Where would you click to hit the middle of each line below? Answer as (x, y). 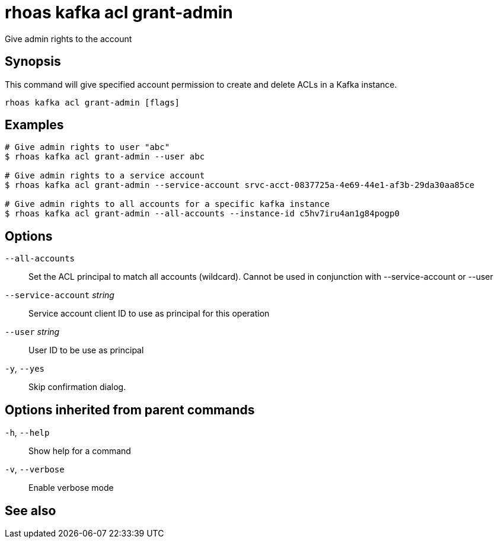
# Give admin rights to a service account (105, 176)
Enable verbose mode (71, 488)
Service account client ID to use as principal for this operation (149, 314)
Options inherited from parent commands (130, 410)
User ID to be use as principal (86, 350)
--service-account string (60, 295)
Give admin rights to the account (68, 39)
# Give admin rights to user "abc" (87, 147)
